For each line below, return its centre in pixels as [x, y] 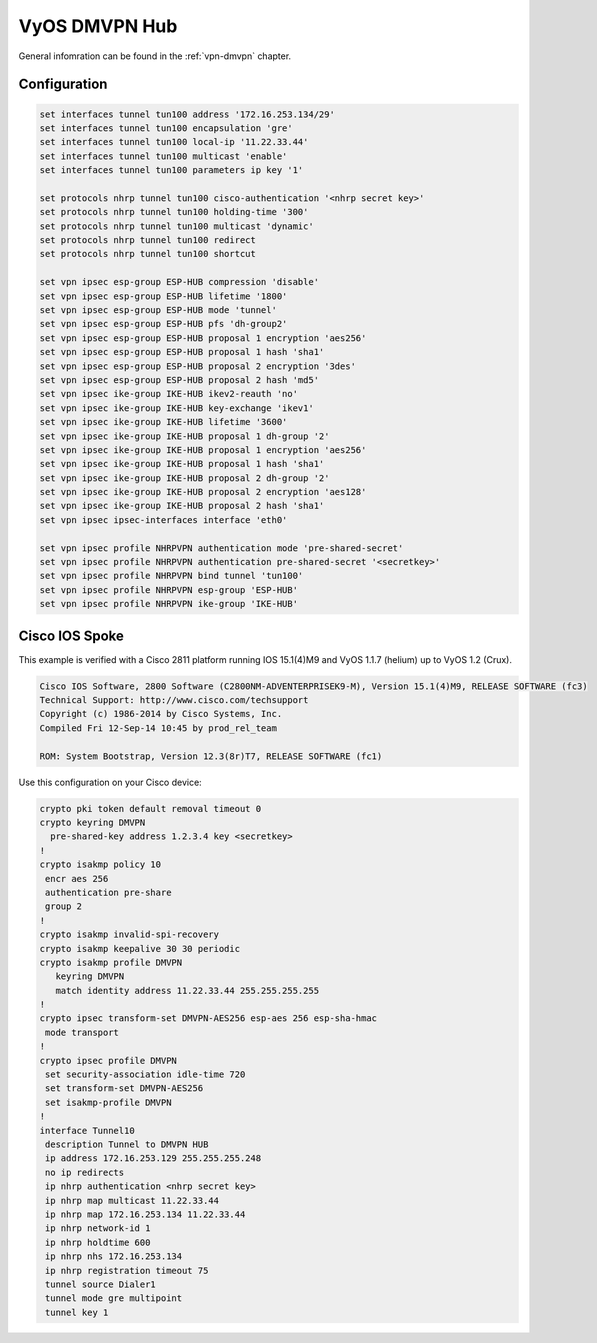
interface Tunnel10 [87, 1130]
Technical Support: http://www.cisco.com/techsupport [174, 700]
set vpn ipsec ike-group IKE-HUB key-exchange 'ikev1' [176, 408]
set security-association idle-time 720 [145, 1074]
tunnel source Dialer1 [101, 1284]
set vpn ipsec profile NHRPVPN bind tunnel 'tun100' [171, 576]
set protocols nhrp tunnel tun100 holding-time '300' [174, 212]
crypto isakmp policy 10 [100, 864]
